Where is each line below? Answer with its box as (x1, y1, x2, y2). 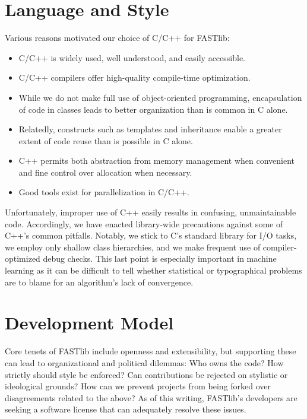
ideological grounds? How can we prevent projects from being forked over (5, 380, 271, 392)
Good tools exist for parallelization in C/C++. (18, 186, 189, 198)
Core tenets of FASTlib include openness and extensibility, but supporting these (5, 345, 296, 357)
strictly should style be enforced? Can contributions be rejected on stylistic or (5, 368, 288, 380)
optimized (5, 252, 40, 265)
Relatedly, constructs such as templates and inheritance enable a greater (18, 123, 282, 135)
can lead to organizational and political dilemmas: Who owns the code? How (5, 356, 284, 369)
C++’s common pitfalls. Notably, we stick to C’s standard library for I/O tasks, (5, 229, 297, 242)
